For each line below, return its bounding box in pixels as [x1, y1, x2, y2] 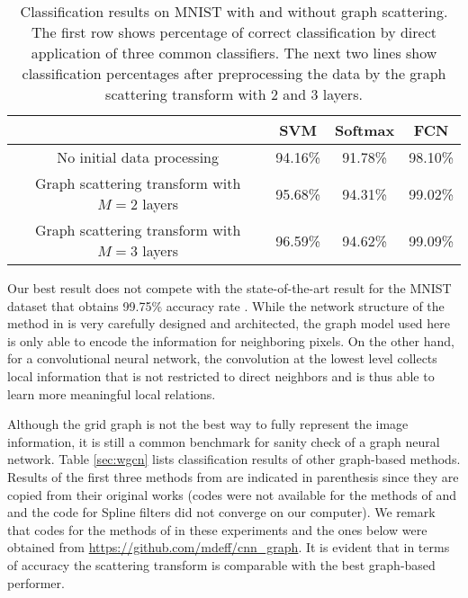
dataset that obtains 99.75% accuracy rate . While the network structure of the [7, 296, 445, 315]
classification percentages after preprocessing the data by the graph [22, 63, 446, 84]
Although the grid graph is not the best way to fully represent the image [7, 415, 409, 433]
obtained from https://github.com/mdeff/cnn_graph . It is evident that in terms [7, 538, 450, 557]
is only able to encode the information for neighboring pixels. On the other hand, [7, 331, 454, 350]
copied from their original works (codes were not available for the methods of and [7, 485, 457, 504]
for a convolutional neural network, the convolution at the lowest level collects [7, 349, 437, 368]
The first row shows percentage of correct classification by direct [31, 22, 436, 42]
